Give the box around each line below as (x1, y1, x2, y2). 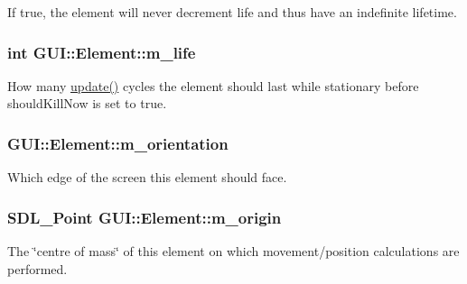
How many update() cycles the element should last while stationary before (7, 76, 419, 95)
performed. (7, 259, 68, 278)
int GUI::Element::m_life (7, 41, 196, 63)
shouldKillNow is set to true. (7, 94, 167, 113)
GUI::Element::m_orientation (7, 132, 229, 154)
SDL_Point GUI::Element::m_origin (7, 206, 282, 228)
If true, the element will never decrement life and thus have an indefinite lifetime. (7, 3, 457, 21)
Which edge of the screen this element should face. (7, 168, 287, 187)
